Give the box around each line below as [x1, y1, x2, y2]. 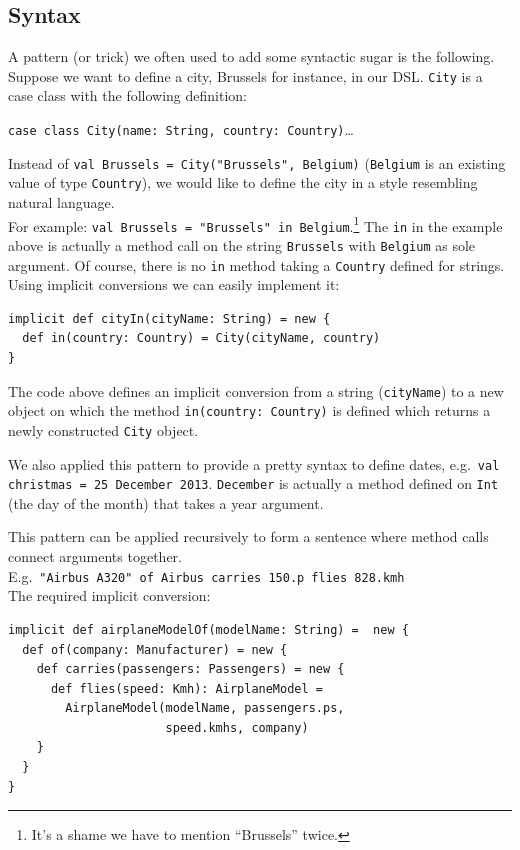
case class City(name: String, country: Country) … [8, 119, 354, 140]
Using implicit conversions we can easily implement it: [8, 274, 340, 295]
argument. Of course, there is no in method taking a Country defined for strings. [8, 254, 505, 275]
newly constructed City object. [8, 419, 199, 440]
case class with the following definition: [8, 85, 248, 106]
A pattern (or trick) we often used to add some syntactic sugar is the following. [8, 46, 495, 67]
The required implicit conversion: [8, 585, 211, 606]
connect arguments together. [8, 546, 182, 567]
